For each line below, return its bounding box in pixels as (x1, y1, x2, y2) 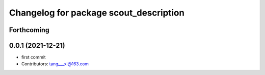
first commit (21, 54, 46, 60)
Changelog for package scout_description (9, 7, 185, 18)
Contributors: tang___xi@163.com (21, 61, 89, 67)
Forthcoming (9, 26, 50, 34)
